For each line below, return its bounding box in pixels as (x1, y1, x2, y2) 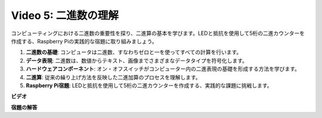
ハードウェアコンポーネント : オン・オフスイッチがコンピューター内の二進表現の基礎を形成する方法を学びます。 (26, 65, 301, 72)
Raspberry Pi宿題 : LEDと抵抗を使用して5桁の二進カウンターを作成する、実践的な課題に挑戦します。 (26, 82, 273, 89)
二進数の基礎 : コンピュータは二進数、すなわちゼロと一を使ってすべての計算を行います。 (26, 49, 242, 56)
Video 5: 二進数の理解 (11, 9, 119, 22)
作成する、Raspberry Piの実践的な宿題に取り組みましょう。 (11, 37, 157, 44)
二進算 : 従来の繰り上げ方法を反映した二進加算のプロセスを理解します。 (26, 74, 201, 81)
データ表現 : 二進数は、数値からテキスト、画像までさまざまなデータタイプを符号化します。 (26, 57, 247, 64)
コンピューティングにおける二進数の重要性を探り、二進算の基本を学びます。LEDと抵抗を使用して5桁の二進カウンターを (11, 30, 305, 37)
